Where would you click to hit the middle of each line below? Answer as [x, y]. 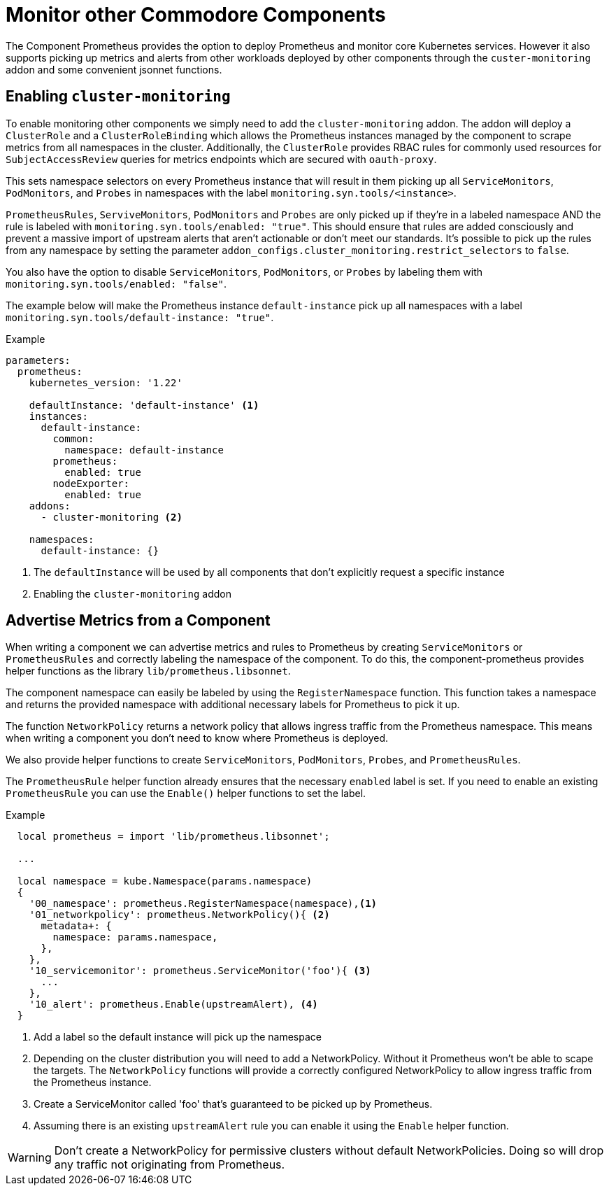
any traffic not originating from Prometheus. [170, 1165]
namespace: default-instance [144, 450]
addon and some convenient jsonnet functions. [114, 69]
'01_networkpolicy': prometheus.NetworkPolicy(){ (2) [179, 915]
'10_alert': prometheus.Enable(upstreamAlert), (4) [173, 1005]
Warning [30, 1158]
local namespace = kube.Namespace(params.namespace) [165, 881]
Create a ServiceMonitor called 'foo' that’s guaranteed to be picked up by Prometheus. [233, 1104]
